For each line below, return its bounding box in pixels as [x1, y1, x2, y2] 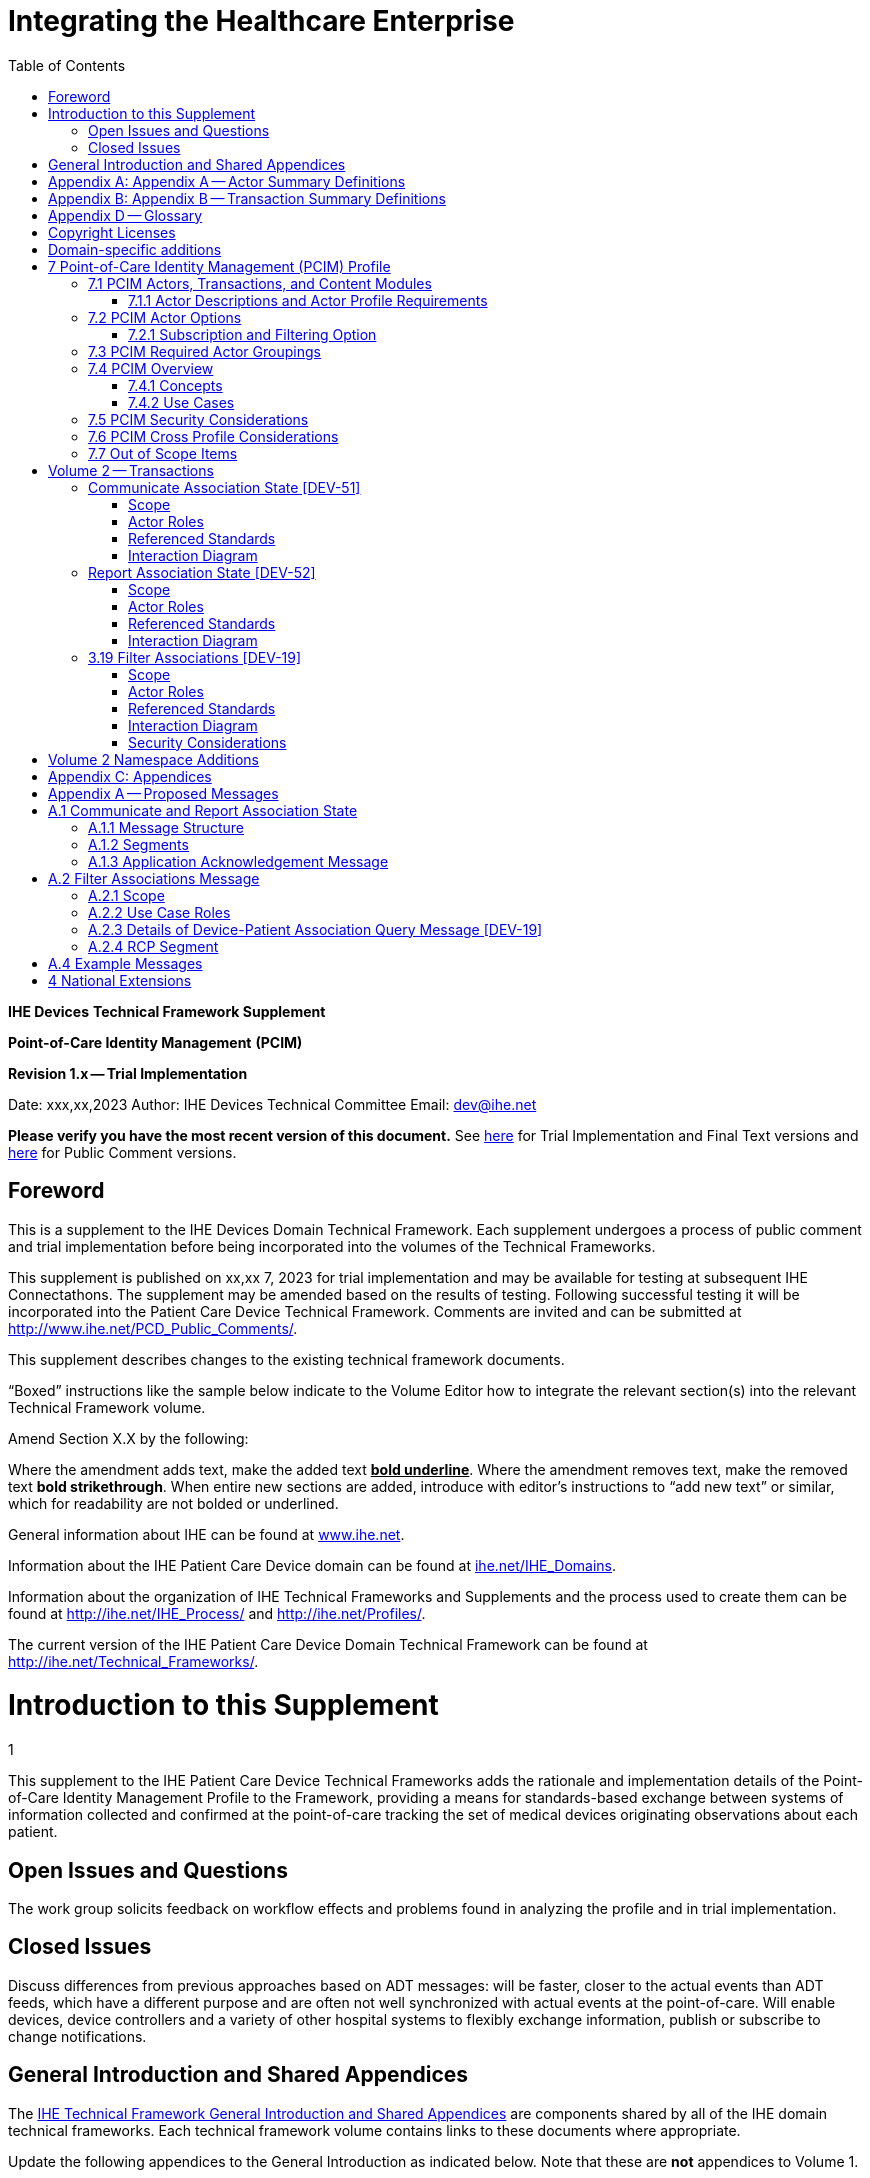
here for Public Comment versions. [8, 1143, 237, 1161]
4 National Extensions [48, 971, 192, 989]
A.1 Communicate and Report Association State [48, 801, 358, 819]
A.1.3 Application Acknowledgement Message [88, 852, 389, 870]
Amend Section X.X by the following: [8, 1429, 249, 1447]
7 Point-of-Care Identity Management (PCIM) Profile [48, 257, 391, 275]
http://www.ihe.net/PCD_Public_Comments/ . [8, 1319, 298, 1337]
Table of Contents [8, 56, 126, 74]
